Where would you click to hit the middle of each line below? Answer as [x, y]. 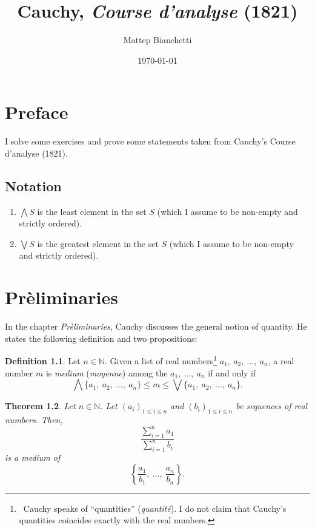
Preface [37, 112]
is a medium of [33, 457]
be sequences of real [272, 406]
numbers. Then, [34, 419]
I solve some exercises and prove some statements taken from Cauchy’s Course [150, 141]
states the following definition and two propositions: [101, 338]
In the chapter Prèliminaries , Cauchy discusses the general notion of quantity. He [156, 326]
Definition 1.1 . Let [43, 360]
